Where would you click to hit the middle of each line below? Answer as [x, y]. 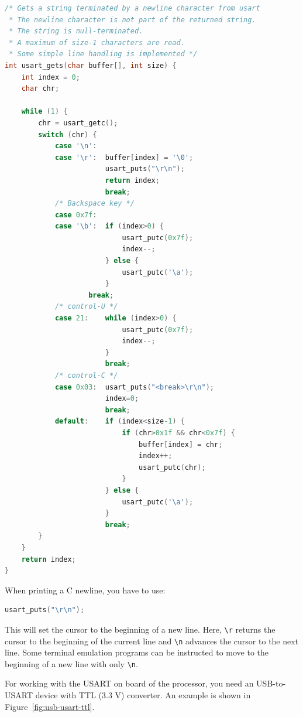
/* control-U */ [86, 307]
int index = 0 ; [51, 77]
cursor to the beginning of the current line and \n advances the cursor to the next [152, 641]
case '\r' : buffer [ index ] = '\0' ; [124, 157]
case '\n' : [76, 146]
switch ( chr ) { [68, 134]
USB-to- [271, 683]
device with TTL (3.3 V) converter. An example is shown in [143, 695]
